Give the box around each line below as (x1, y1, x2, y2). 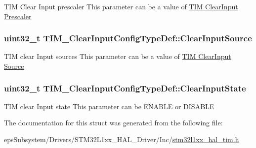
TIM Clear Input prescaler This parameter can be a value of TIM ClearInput (4, 1, 238, 11)
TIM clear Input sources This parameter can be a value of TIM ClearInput (4, 51, 231, 61)
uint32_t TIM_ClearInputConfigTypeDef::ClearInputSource (4, 32, 252, 44)
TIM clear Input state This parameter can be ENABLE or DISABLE (4, 101, 214, 111)
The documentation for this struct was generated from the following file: (4, 118, 223, 128)
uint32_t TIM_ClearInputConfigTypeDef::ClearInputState (4, 82, 246, 94)
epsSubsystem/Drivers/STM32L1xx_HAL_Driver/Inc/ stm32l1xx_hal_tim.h (4, 134, 239, 144)
